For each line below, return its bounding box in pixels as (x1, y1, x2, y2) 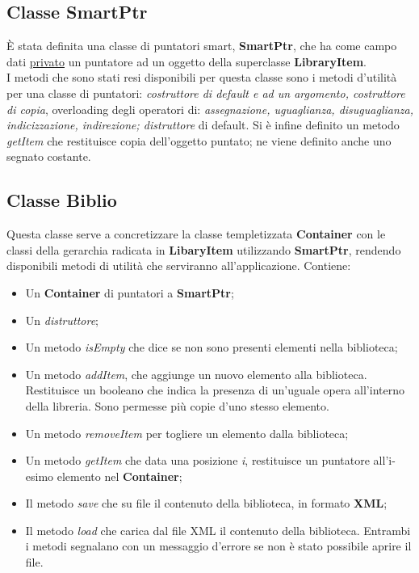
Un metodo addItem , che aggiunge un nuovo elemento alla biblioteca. (25, 365, 367, 382)
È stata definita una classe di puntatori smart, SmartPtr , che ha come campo (6, 37, 397, 54)
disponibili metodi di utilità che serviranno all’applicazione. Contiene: (6, 257, 351, 274)
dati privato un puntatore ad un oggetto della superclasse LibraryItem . (6, 53, 367, 70)
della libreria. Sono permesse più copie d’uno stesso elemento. (25, 397, 329, 414)
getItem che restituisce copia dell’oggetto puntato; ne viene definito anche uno (6, 132, 392, 149)
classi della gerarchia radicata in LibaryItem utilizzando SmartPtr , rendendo (6, 241, 401, 258)
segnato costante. (6, 148, 91, 165)
